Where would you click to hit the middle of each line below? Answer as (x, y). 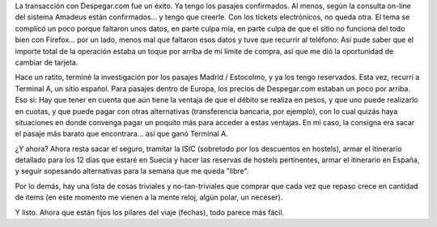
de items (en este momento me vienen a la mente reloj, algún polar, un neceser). (149, 197)
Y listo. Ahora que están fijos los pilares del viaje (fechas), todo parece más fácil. (150, 212)
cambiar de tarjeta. (47, 62)
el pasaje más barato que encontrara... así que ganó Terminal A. (121, 134)
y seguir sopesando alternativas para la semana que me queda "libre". (132, 171)
